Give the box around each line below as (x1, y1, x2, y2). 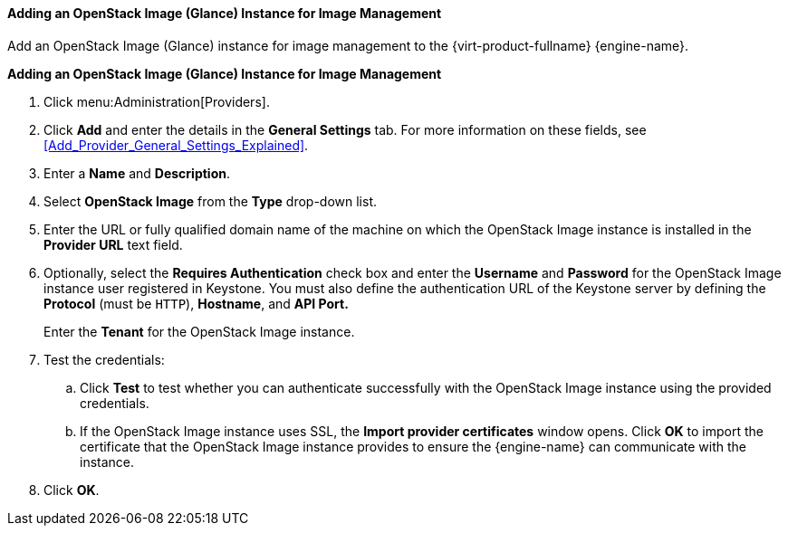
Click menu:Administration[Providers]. (43, 93, 270, 109)
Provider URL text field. (43, 236, 183, 252)
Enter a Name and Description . (43, 165, 231, 181)
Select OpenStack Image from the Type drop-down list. (43, 193, 377, 209)
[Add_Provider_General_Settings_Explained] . (43, 137, 309, 153)
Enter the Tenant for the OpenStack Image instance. (43, 323, 355, 339)
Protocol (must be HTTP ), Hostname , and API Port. (43, 295, 349, 311)
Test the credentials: (43, 351, 165, 367)
